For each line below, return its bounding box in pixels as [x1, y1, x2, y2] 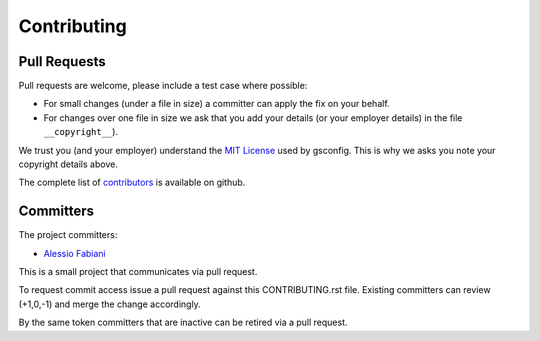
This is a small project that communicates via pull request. [18, 266, 258, 278]
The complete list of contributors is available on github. [18, 176, 246, 189]
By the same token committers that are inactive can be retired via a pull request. [18, 316, 349, 329]
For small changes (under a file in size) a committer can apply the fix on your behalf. [43, 98, 390, 110]
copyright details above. [18, 158, 119, 170]
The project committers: [18, 229, 118, 241]
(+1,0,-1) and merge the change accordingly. [18, 298, 202, 310]
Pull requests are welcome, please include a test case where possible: [18, 80, 308, 92]
